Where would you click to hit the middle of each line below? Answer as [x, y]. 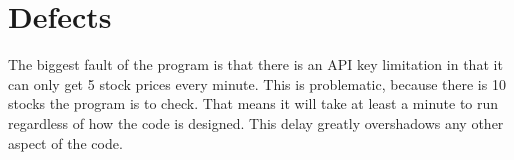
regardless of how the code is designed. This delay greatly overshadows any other [256, 122]
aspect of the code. [65, 142]
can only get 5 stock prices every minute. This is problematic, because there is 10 [257, 83]
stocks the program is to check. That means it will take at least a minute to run [253, 103]
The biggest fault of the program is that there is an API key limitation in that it [255, 64]
